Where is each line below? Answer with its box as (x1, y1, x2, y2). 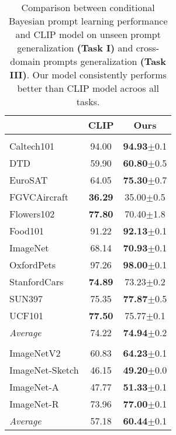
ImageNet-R (9, 397, 59, 410)
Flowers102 (9, 207, 55, 220)
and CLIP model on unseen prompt (15, 27, 161, 41)
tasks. (76, 95, 100, 108)
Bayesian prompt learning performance (8, 14, 168, 27)
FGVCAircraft (9, 190, 68, 203)
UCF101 (9, 309, 44, 322)
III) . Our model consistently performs (9, 68, 167, 81)
